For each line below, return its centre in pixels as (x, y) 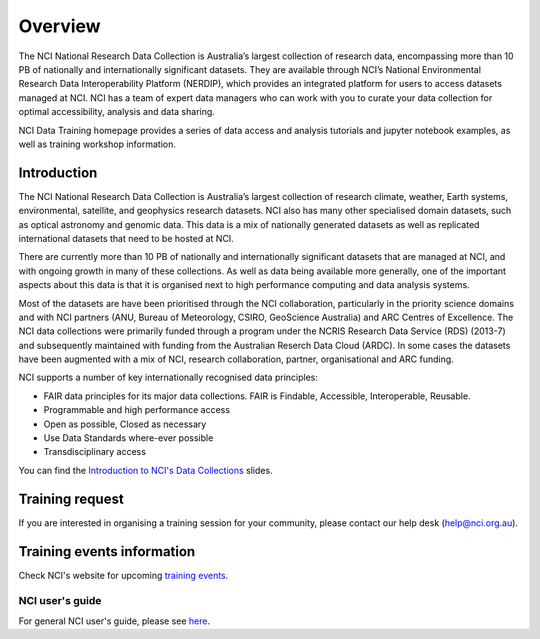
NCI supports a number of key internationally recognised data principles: (168, 377)
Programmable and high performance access (136, 410)
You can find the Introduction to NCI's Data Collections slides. (146, 470)
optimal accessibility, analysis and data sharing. (116, 112)
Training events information (107, 551)
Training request (71, 498)
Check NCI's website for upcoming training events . (123, 575)
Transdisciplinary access (95, 452)
